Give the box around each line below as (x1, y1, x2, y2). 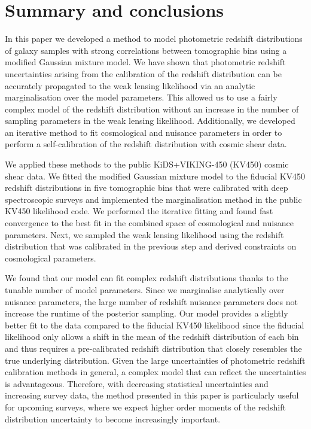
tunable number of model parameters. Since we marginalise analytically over (5, 284, 285, 296)
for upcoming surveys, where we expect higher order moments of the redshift (5, 400, 286, 413)
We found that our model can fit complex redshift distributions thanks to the (5, 272, 288, 284)
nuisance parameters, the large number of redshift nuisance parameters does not (5, 295, 298, 308)
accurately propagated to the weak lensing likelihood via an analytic (5, 79, 255, 92)
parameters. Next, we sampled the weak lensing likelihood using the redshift (5, 228, 284, 241)
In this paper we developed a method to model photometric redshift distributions (5, 32, 303, 45)
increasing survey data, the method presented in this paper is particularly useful (5, 389, 299, 401)
